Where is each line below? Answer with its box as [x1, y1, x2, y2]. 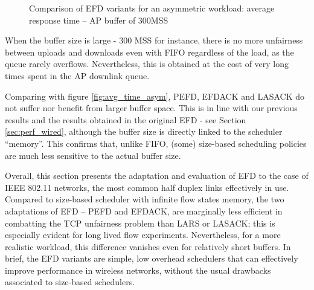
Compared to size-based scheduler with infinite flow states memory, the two [5, 193, 284, 205]
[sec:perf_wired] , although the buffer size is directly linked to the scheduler [5, 125, 283, 138]
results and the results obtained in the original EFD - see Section [5, 113, 246, 126]
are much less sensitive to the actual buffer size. [5, 149, 181, 161]
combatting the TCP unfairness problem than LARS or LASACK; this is [5, 216, 275, 229]
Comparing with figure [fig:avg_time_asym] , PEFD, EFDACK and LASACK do [5, 89, 305, 102]
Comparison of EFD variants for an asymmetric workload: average [29, 2, 275, 14]
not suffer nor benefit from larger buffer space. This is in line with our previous [5, 101, 298, 114]
